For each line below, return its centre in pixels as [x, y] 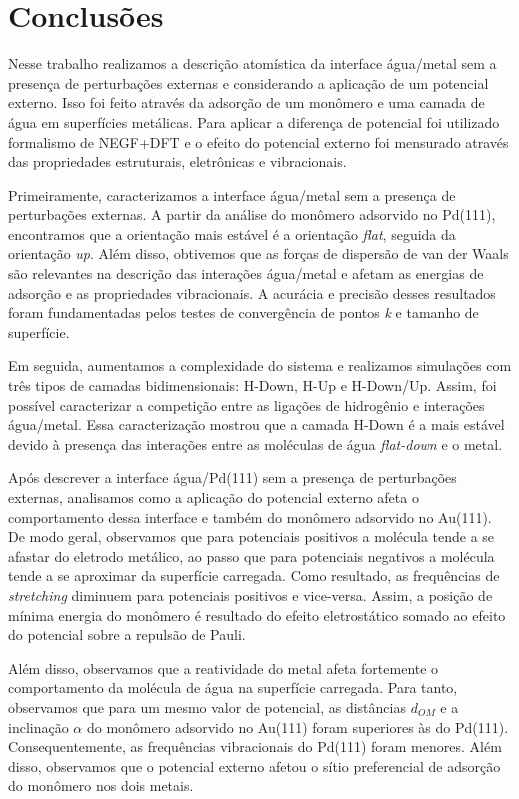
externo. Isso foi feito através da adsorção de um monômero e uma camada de [246, 102]
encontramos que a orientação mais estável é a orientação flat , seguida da [232, 233]
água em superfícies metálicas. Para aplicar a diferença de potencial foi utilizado [254, 121]
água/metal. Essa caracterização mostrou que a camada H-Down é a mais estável [256, 424]
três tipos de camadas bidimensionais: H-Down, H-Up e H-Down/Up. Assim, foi [252, 385]
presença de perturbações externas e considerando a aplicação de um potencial [248, 82]
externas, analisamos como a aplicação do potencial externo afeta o [213, 497]
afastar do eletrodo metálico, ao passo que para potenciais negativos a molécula [251, 555]
